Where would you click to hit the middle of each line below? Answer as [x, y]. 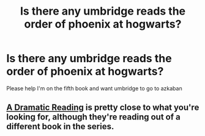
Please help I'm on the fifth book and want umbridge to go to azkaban [94, 88]
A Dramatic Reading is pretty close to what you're [103, 108]
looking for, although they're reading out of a [93, 117]
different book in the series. [60, 127]
